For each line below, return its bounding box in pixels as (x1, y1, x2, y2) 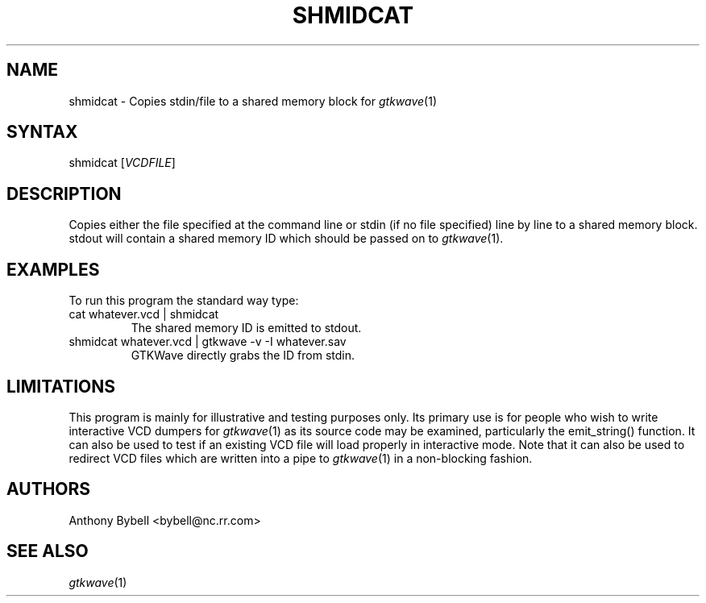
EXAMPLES (6, 259, 100, 280)
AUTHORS (6, 479, 91, 500)
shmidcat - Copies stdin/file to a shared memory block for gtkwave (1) (69, 94, 438, 108)
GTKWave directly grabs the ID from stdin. (131, 348, 355, 363)
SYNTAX (6, 122, 78, 143)
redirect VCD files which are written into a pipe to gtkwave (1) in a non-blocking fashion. (69, 451, 533, 465)
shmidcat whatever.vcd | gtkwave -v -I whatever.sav (69, 335, 347, 349)
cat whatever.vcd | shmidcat (69, 307, 219, 322)
